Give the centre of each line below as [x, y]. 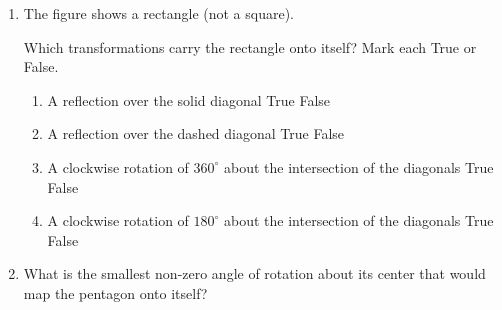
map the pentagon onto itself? [115, 292]
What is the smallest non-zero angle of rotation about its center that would [254, 273]
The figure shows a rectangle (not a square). [159, 13]
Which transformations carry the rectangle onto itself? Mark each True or [250, 46]
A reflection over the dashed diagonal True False [196, 133]
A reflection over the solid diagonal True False [189, 99]
